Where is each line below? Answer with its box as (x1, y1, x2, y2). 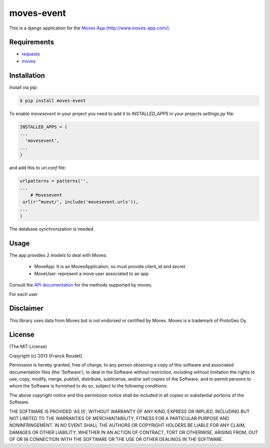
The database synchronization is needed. (9, 226, 95, 232)
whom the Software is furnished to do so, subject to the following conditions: (9, 383, 168, 389)
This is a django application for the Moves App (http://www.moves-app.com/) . (9, 25, 170, 31)
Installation (9, 71, 45, 79)
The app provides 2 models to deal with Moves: (9, 252, 107, 258)
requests (21, 51, 40, 57)
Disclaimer (9, 304, 43, 312)
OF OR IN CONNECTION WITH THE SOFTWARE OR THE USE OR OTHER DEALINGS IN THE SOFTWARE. (9, 436, 223, 442)
